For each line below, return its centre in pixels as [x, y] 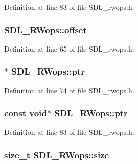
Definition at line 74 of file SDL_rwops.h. [69, 90]
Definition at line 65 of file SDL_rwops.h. [69, 48]
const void [26, 113]
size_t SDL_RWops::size [57, 155]
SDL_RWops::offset [45, 29]
